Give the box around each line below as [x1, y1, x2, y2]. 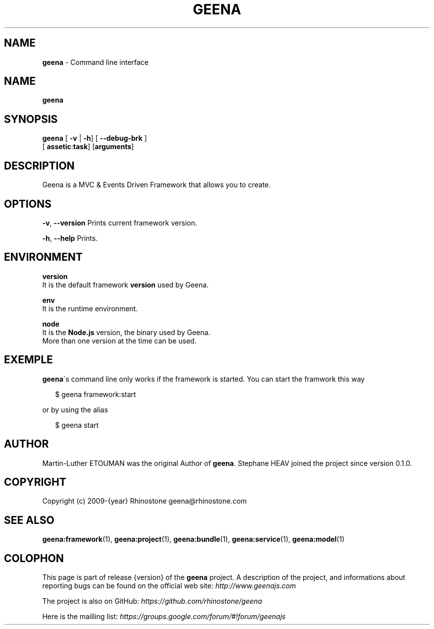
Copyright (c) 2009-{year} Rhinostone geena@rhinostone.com [42, 497, 247, 506]
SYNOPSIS [4, 113, 58, 125]
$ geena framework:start [55, 390, 136, 399]
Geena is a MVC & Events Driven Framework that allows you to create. [42, 180, 271, 189]
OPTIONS [4, 197, 52, 210]
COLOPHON [4, 552, 64, 565]
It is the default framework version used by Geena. [42, 280, 209, 289]
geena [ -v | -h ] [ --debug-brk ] [42, 134, 147, 143]
